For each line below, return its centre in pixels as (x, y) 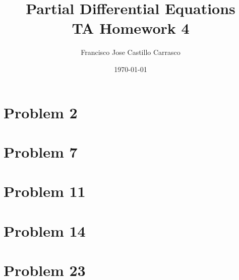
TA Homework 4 (131, 28)
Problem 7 (41, 151)
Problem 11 (45, 191)
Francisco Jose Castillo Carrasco (131, 52)
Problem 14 (45, 230)
